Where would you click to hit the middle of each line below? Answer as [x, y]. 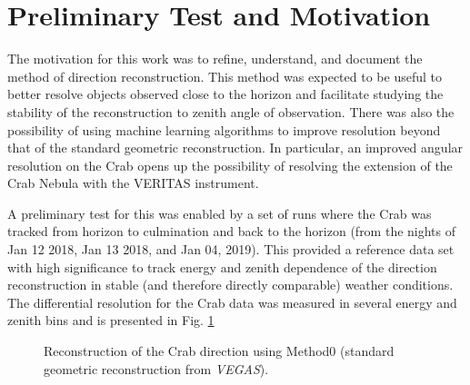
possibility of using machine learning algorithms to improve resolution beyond [224, 129]
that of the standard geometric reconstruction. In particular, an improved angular [235, 148]
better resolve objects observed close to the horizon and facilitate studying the [225, 94]
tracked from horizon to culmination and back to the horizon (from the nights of [232, 231]
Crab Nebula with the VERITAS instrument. [133, 183]
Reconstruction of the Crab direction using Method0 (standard [219, 351]
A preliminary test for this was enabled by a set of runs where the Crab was [220, 213]
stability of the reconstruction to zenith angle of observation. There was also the [231, 111]
